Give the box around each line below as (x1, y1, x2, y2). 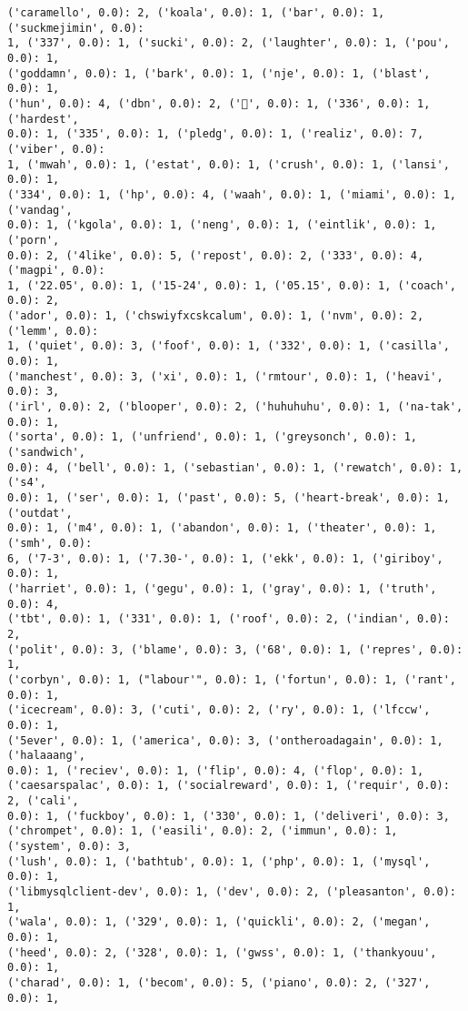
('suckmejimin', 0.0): (7, 21, 144, 35)
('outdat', (7, 506, 73, 520)
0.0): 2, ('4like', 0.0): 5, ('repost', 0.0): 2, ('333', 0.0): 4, (7, 248, 424, 262)
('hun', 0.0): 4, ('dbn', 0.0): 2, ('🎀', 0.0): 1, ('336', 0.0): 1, (7, 96, 431, 110)
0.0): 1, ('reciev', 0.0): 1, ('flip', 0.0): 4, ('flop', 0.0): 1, (7, 763, 424, 777)
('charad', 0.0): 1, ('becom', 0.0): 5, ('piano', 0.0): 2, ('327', (7, 976, 431, 989)
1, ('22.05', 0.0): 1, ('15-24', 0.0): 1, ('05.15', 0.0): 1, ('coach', (7, 278, 456, 292)
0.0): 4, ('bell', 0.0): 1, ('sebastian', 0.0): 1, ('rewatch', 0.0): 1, (7, 460, 463, 474)
